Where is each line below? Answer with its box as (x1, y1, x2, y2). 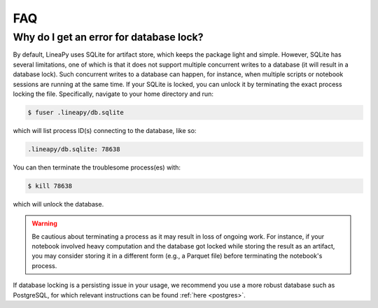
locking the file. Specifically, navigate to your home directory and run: (13, 90, 213, 98)
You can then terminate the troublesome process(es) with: (13, 163, 181, 171)
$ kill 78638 (27, 182, 73, 190)
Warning (31, 219, 57, 227)
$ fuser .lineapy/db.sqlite (27, 108, 124, 116)
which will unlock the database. (13, 199, 104, 208)
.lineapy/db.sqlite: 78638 (27, 145, 120, 153)
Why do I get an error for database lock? (13, 31, 204, 43)
